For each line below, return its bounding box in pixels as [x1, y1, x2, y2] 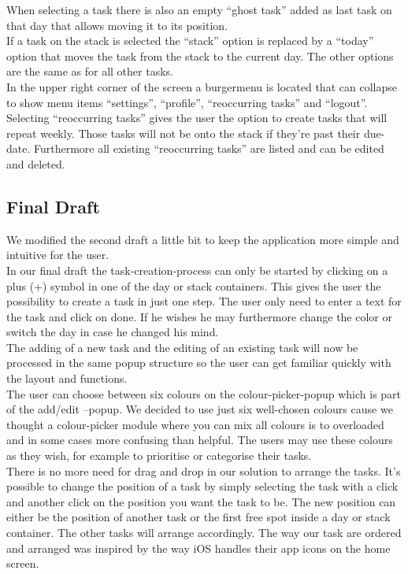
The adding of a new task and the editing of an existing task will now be [6, 339, 358, 355]
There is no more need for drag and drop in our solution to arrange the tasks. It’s [6, 462, 401, 479]
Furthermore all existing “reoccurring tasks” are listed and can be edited [33, 140, 384, 157]
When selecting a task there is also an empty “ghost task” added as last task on [6, 2, 392, 17]
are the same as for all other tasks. [6, 63, 173, 80]
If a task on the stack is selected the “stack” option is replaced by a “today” [6, 32, 374, 49]
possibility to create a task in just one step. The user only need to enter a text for [6, 293, 402, 309]
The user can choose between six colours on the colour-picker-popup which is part [6, 385, 402, 402]
